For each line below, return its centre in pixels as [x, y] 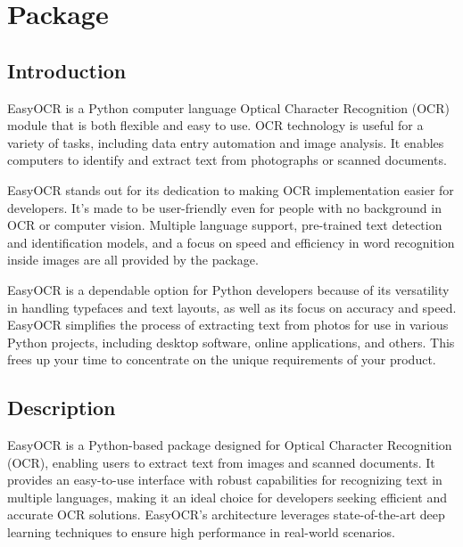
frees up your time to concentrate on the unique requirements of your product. [222, 359]
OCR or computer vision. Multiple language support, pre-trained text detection [225, 225]
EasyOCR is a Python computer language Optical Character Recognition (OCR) [228, 107]
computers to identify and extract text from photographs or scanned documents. [227, 160]
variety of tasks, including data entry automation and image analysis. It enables [226, 142]
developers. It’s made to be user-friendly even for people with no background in [224, 207]
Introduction [67, 70]
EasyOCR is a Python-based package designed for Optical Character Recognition [230, 445]
